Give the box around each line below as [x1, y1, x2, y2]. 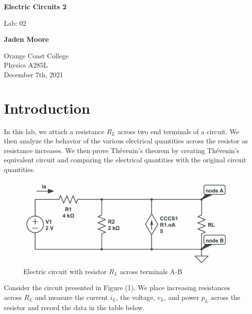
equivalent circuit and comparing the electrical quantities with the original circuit [4, 155, 247, 165]
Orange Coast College [4, 50, 69, 60]
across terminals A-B [120, 266, 183, 276]
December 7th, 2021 [4, 69, 63, 79]
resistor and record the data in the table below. [4, 302, 145, 312]
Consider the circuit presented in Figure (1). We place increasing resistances [4, 282, 230, 293]
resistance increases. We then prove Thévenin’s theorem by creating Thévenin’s [4, 145, 239, 155]
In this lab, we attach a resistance [4, 126, 104, 136]
